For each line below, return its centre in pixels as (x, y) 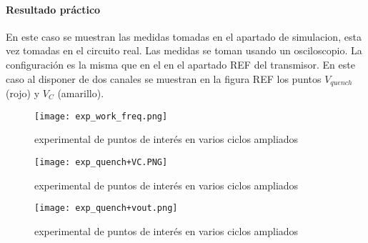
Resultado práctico (53, 9)
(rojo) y (23, 93)
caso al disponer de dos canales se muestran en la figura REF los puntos (164, 78)
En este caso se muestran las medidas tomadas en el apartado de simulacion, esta (184, 36)
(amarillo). (81, 93)
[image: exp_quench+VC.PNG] (101, 162)
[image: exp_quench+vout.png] (106, 208)
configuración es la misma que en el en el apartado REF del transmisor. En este (180, 64)
